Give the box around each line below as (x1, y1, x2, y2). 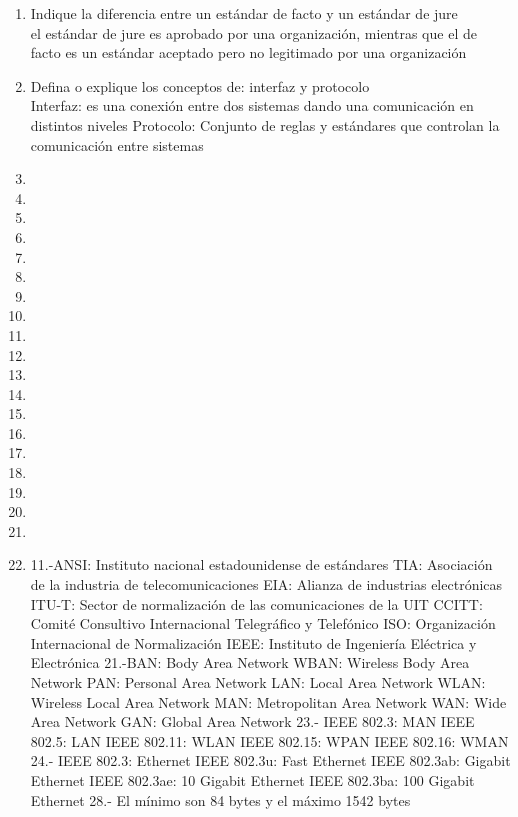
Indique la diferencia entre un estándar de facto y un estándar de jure (30, 3, 458, 23)
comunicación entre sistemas (30, 134, 204, 155)
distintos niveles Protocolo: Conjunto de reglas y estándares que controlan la (30, 114, 500, 135)
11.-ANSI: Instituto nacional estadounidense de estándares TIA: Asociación (30, 554, 493, 575)
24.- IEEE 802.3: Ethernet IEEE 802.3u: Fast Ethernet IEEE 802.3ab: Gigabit (30, 750, 511, 771)
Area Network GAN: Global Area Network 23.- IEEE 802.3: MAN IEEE (30, 711, 475, 732)
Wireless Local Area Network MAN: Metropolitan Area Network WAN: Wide (30, 691, 507, 712)
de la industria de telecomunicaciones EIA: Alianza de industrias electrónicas (30, 574, 503, 595)
